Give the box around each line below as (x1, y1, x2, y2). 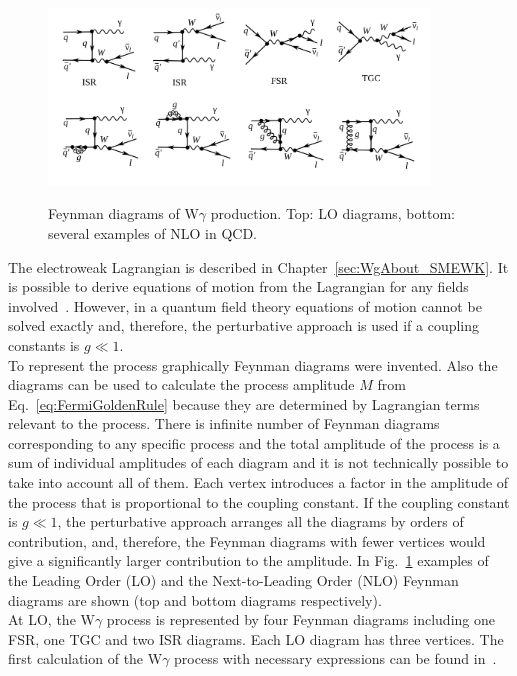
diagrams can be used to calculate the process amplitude (8, 374, 355, 395)
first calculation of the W (8, 648, 163, 669)
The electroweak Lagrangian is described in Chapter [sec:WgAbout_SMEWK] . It (8, 256, 509, 277)
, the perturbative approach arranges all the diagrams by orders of (57, 511, 464, 532)
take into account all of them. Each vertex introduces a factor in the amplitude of (8, 472, 509, 493)
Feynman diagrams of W (48, 203, 199, 224)
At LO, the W (8, 609, 95, 630)
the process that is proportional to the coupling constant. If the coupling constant (8, 491, 510, 512)
